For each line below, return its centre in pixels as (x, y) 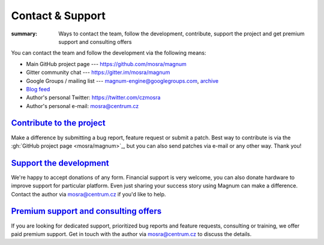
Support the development (60, 163)
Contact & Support (58, 16)
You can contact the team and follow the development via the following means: (109, 53)
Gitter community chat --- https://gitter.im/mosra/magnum (98, 73)
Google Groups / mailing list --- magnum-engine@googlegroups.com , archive (122, 80)
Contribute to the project (58, 123)
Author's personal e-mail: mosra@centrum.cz (82, 106)
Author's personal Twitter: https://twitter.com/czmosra (93, 98)
